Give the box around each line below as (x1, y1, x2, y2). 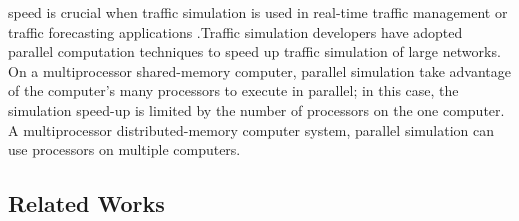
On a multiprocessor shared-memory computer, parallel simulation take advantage (8, 60, 511, 81)
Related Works (8, 188, 165, 219)
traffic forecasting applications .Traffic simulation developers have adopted (8, 21, 463, 42)
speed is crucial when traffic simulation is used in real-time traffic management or (8, 2, 508, 22)
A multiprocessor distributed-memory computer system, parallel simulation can (8, 119, 495, 140)
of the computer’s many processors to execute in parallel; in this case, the (8, 80, 459, 101)
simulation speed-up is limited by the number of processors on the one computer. (8, 99, 505, 120)
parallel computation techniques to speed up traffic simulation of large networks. (8, 41, 501, 62)
